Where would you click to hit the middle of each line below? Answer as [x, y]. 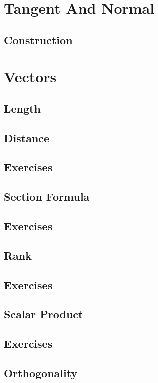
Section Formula [47, 196]
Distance [27, 138]
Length [22, 108]
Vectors [30, 77]
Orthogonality [41, 372]
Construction [38, 40]
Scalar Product [44, 314]
